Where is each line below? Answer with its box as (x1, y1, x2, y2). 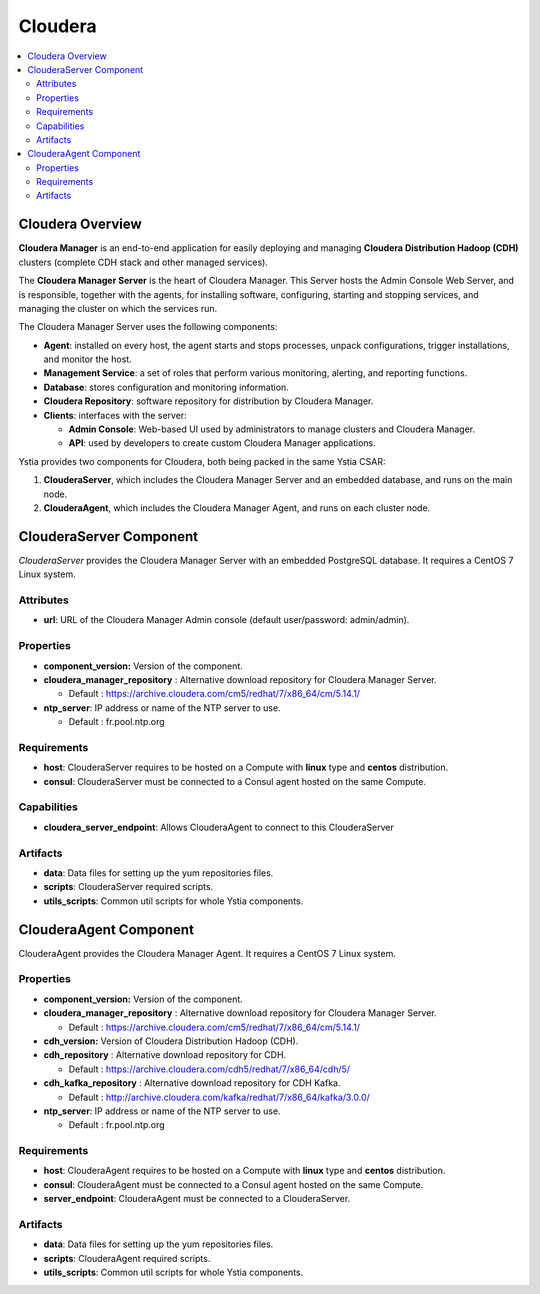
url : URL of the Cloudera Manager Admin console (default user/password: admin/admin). (43, 614, 410, 626)
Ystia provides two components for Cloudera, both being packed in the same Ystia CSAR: (18, 455, 386, 467)
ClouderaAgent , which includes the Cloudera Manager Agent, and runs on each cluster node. (43, 502, 431, 514)
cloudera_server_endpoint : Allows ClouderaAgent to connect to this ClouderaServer (43, 821, 394, 833)
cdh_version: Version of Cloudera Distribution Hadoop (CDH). (43, 1035, 299, 1047)
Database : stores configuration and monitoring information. (43, 381, 289, 393)
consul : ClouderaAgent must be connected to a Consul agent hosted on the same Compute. (43, 1178, 424, 1190)
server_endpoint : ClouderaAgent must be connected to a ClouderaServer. (43, 1193, 351, 1205)
